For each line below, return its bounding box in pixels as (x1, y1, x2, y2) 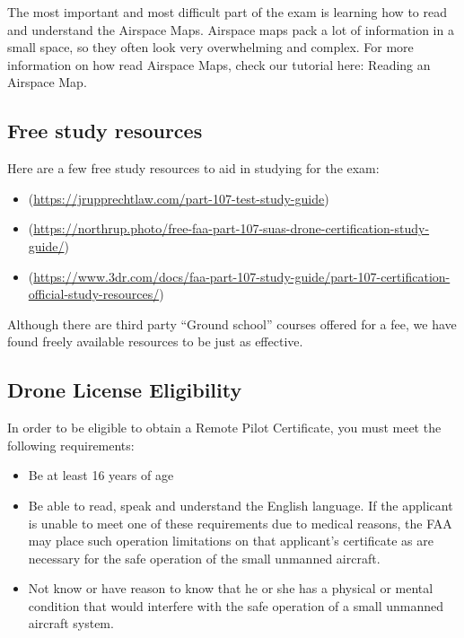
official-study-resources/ (28, 284, 160, 303)
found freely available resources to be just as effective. (7, 332, 303, 351)
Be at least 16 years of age (28, 466, 174, 485)
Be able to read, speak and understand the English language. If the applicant (28, 495, 453, 514)
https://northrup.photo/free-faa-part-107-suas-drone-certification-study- (33, 219, 430, 238)
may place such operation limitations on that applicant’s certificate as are (28, 531, 433, 550)
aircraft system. (28, 614, 114, 633)
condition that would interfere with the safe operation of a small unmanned (28, 596, 444, 615)
